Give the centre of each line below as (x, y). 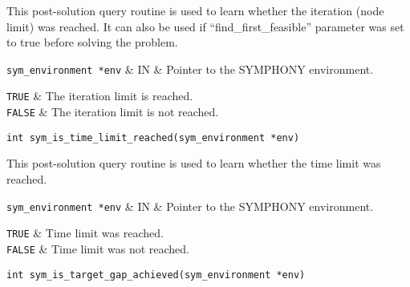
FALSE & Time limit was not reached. (98, 248)
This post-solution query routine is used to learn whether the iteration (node (195, 10)
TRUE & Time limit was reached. (85, 233)
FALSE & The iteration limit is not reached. (113, 112)
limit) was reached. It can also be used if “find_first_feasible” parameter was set (205, 26)
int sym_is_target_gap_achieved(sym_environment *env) (156, 275)
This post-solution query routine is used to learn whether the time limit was (194, 163)
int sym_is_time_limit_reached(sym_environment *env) (153, 137)
